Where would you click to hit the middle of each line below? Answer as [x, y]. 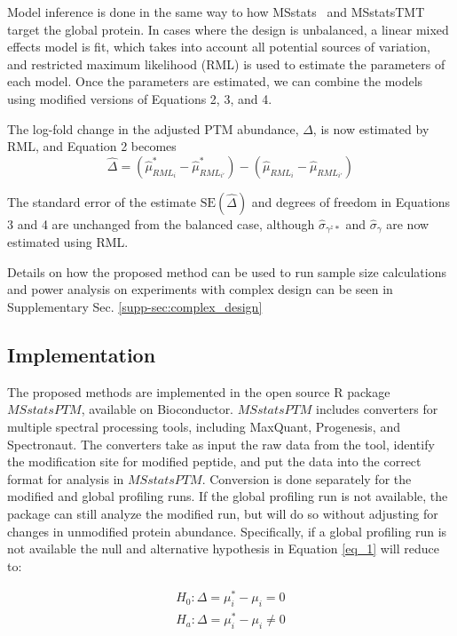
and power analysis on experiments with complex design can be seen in [200, 289]
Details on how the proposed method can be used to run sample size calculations [227, 271]
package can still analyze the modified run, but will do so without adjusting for [223, 513]
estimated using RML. [68, 242]
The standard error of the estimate [102, 201]
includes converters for [377, 409]
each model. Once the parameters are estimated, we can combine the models [215, 81]
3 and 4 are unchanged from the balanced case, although [161, 223]
